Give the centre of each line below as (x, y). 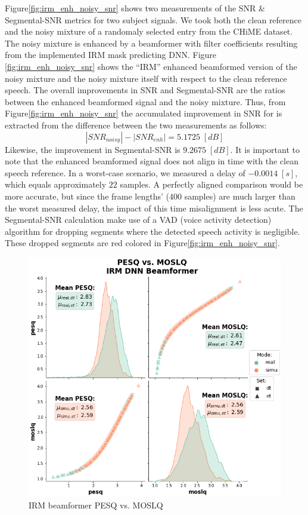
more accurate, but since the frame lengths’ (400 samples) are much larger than (150, 196)
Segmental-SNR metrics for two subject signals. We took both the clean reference (153, 19)
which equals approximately (56, 184)
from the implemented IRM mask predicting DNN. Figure (111, 55)
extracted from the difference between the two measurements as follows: (136, 125)
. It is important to (265, 149)
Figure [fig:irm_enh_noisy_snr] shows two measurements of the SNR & (135, 8)
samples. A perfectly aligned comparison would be (211, 184)
